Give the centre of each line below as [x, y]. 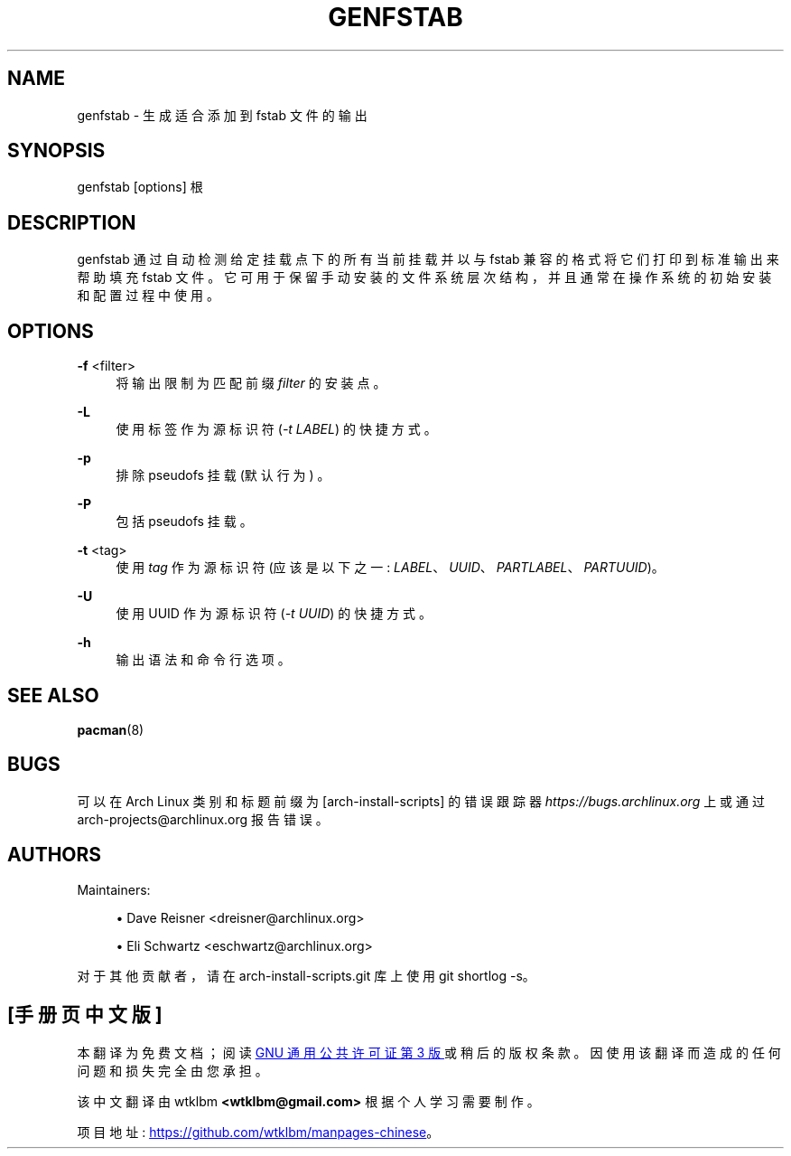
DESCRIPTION [72, 222]
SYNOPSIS [56, 151]
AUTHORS [55, 855]
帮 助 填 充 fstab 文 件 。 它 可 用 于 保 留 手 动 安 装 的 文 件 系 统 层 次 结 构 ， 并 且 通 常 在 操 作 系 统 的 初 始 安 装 [424, 277]
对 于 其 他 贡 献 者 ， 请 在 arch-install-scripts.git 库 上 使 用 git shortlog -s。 [306, 975]
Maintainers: [114, 889]
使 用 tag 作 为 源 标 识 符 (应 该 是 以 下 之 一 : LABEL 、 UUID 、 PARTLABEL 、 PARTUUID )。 [390, 568]
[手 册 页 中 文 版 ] [85, 1015]
